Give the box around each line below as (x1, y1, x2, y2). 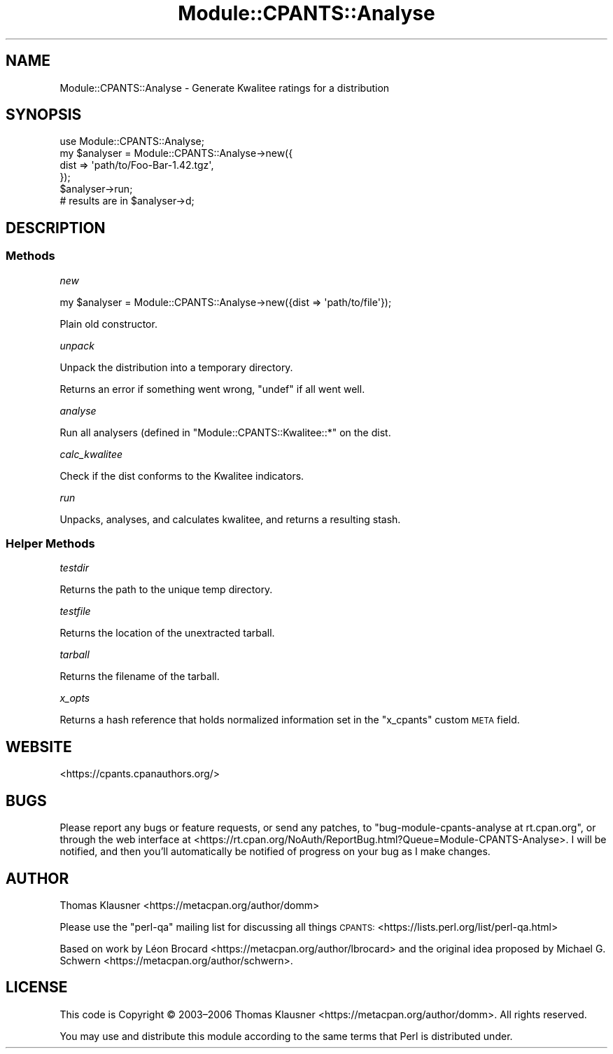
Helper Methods (6, 536, 95, 551)
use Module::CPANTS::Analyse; (59, 135, 204, 148)
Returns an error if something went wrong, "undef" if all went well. (59, 382, 365, 395)
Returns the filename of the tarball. (59, 670, 220, 683)
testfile (59, 605, 91, 618)
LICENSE (6, 978, 68, 997)
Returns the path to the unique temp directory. (59, 583, 273, 596)
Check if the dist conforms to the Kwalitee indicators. (59, 469, 304, 482)
